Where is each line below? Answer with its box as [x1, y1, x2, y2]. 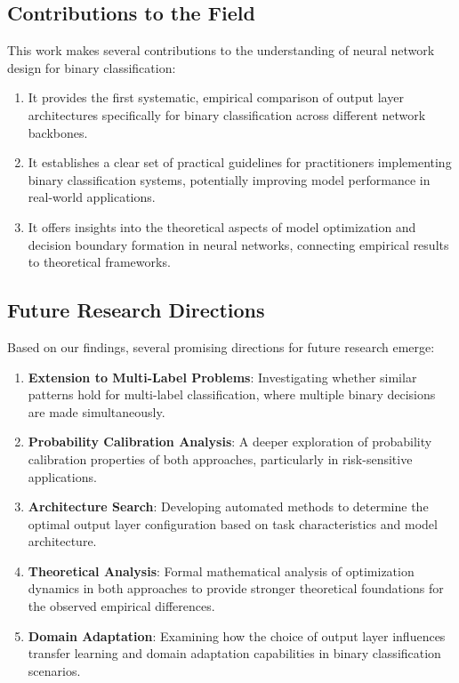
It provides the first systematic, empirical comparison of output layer [28, 88, 404, 107]
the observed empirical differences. [28, 597, 215, 615]
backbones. [28, 123, 88, 141]
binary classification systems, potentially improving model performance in [28, 170, 431, 189]
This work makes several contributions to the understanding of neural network [7, 41, 435, 60]
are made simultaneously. [28, 402, 165, 421]
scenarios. [28, 661, 81, 679]
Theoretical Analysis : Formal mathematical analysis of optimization [28, 561, 415, 580]
